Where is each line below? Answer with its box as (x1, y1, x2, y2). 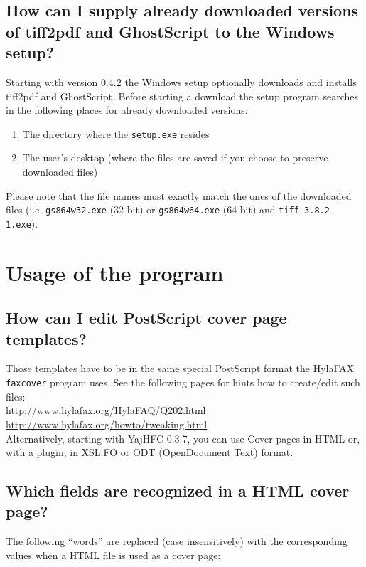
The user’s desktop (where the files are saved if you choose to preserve (22, 150, 328, 165)
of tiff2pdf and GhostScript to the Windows (6, 20, 335, 42)
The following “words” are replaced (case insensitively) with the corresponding (6, 534, 348, 549)
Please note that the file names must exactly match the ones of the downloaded (6, 188, 352, 203)
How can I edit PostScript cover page (6, 307, 287, 329)
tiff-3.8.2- (279, 206, 335, 216)
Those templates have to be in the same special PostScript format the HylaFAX (6, 361, 355, 376)
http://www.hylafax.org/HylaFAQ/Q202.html (6, 403, 206, 418)
